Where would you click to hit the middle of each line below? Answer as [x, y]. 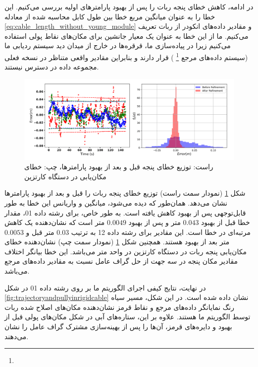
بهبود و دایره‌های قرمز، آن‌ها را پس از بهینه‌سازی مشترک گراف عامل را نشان [118, 327]
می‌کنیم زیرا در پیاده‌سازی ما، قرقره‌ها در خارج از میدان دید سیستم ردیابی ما [118, 45]
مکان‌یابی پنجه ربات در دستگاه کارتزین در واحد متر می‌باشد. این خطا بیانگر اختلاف [126, 251]
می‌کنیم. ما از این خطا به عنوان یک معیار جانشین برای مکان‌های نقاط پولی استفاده [127, 36]
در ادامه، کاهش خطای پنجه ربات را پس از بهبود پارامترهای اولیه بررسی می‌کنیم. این [129, 6]
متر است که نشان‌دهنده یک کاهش [55, 222]
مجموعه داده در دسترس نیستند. [52, 67]
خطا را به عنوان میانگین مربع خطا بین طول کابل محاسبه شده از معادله [110, 16]
